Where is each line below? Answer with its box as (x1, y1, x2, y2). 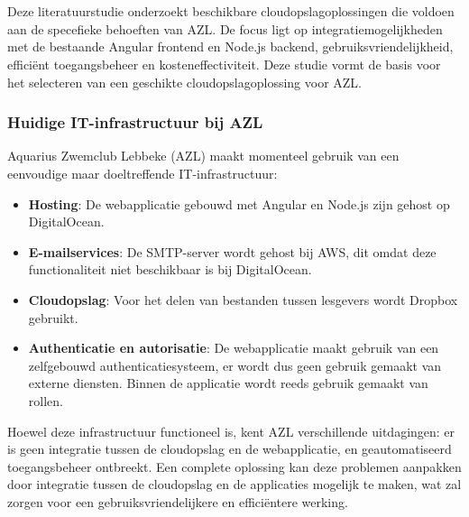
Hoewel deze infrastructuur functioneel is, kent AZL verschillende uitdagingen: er (7, 421, 455, 440)
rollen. (28, 391, 63, 410)
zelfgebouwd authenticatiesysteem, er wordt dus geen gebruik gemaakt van (28, 355, 442, 374)
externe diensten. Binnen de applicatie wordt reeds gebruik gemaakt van (28, 374, 428, 392)
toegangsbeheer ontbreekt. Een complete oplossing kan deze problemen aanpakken (7, 457, 462, 475)
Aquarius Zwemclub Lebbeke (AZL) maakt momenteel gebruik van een (7, 146, 400, 165)
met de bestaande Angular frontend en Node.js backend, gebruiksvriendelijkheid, (7, 37, 454, 56)
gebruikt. (28, 308, 78, 327)
